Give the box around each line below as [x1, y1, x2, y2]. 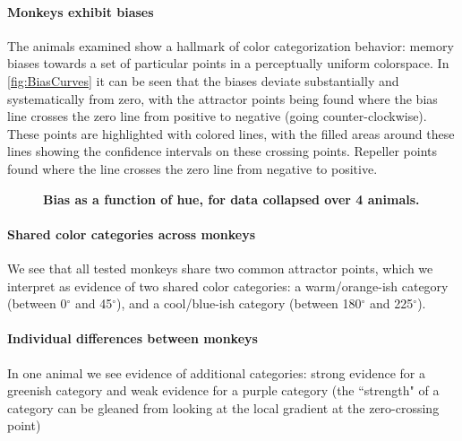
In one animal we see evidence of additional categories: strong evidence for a [7, 363, 425, 382]
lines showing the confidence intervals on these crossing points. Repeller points [7, 142, 438, 160]
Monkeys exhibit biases [7, 2, 154, 21]
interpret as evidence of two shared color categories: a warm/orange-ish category [7, 276, 449, 295]
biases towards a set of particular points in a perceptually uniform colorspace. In [7, 54, 449, 73]
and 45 [74, 294, 113, 313]
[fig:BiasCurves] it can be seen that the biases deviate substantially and [7, 71, 399, 90]
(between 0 [7, 294, 67, 313]
